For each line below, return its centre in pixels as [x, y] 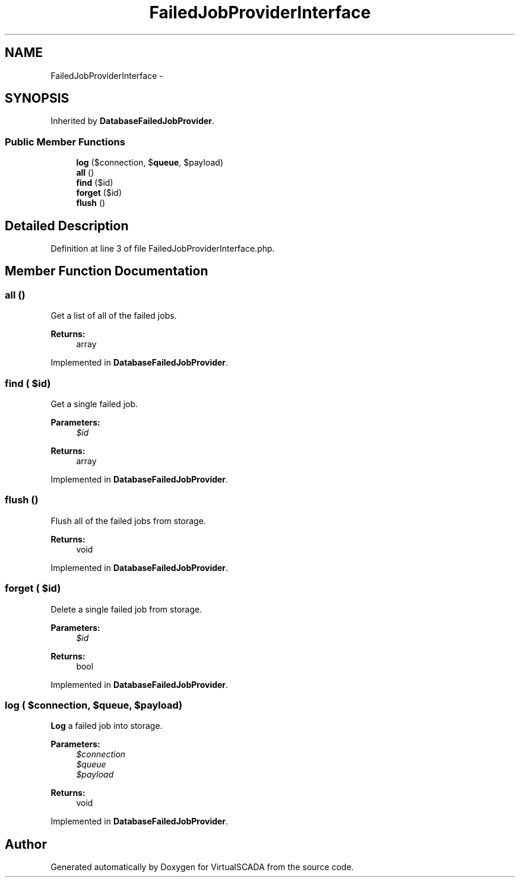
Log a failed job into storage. [107, 726]
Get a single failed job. [94, 404]
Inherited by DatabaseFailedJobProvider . [133, 121]
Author [26, 844]
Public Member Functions [65, 142]
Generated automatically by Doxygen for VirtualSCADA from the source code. [202, 867]
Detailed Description [67, 226]
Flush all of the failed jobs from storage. [128, 521]
